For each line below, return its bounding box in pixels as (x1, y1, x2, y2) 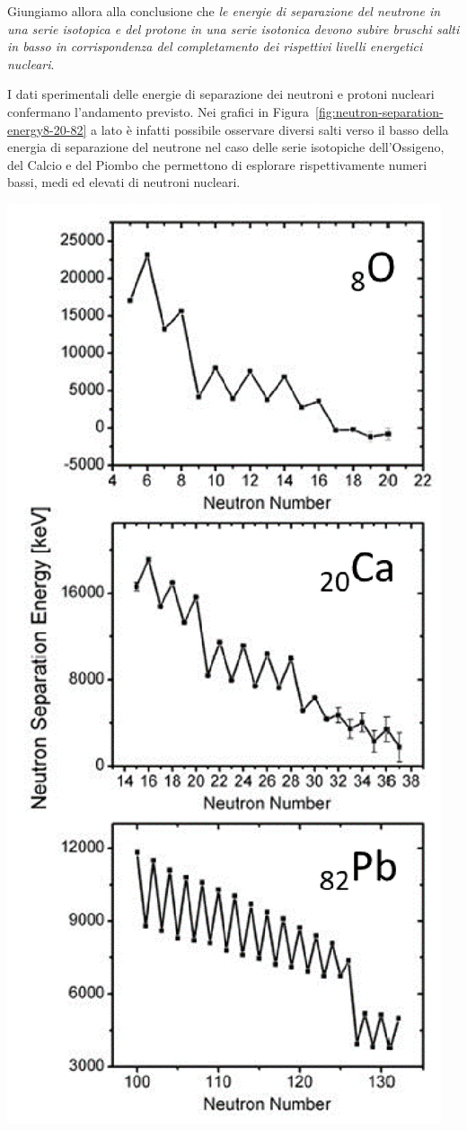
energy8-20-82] (7, 120, 87, 138)
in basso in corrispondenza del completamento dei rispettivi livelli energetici (7, 37, 423, 56)
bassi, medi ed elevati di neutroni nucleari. (7, 173, 241, 191)
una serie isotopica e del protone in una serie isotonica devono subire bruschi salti (7, 19, 460, 38)
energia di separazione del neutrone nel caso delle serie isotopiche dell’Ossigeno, (7, 138, 445, 156)
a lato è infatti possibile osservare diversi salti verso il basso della (90, 120, 449, 138)
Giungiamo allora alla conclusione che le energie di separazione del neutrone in (7, 2, 441, 20)
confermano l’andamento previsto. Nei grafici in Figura (7, 102, 310, 120)
